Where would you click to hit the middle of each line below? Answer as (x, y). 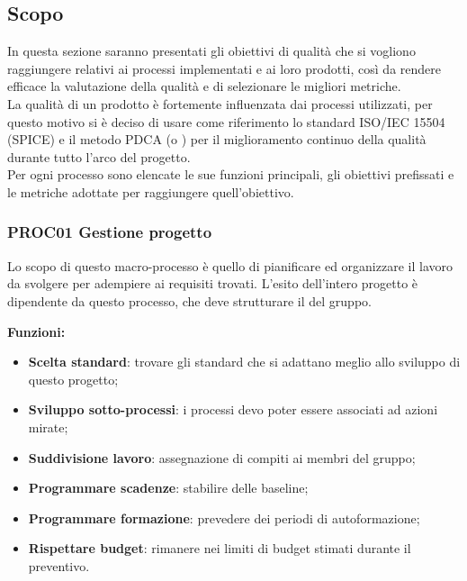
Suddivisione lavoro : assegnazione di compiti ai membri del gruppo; (222, 457)
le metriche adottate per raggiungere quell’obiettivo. (151, 191)
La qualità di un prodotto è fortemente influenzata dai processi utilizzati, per (220, 103)
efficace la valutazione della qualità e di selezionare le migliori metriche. (204, 86)
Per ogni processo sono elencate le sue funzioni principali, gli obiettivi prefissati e (231, 174)
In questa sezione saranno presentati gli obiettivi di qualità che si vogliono (211, 51)
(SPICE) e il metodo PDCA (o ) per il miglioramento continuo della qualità (217, 139)
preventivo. (59, 565)
